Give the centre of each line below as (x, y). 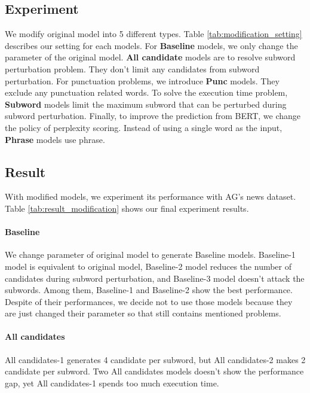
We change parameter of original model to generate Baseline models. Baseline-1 (150, 255)
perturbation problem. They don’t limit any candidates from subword (132, 68)
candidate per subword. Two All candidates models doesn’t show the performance (154, 371)
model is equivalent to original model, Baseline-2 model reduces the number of (148, 266)
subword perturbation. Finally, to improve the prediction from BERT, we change (153, 116)
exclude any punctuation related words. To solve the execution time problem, (146, 92)
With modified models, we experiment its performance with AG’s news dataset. (151, 196)
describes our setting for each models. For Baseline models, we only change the (151, 45)
